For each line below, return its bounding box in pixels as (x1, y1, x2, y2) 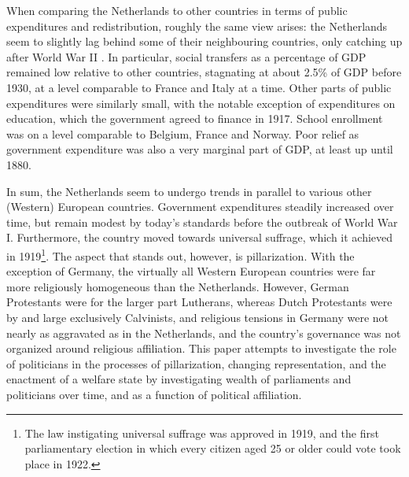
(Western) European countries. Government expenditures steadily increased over (6, 198, 394, 215)
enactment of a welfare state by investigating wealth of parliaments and (6, 371, 352, 387)
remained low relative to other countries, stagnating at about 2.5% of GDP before (6, 64, 402, 80)
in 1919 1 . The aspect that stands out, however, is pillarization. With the (6, 245, 355, 264)
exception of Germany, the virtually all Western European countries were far (6, 263, 376, 279)
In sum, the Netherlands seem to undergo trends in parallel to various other (6, 183, 372, 199)
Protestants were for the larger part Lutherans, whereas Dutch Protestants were (6, 294, 392, 310)
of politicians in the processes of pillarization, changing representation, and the (6, 355, 386, 372)
